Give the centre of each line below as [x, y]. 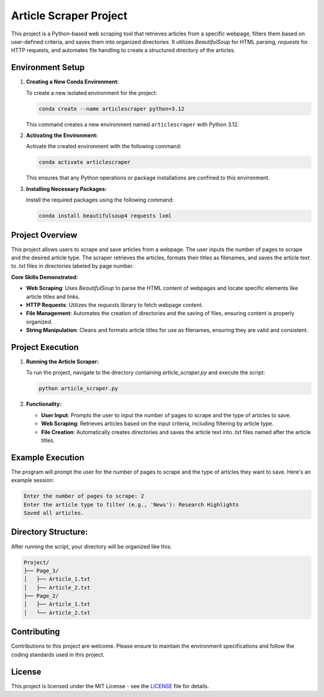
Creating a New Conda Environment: [73, 82]
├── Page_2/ [41, 596]
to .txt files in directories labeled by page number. [73, 266]
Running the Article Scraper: [62, 362]
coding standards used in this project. [58, 654]
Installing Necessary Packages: [67, 189]
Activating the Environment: [62, 135]
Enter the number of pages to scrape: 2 [84, 496]
